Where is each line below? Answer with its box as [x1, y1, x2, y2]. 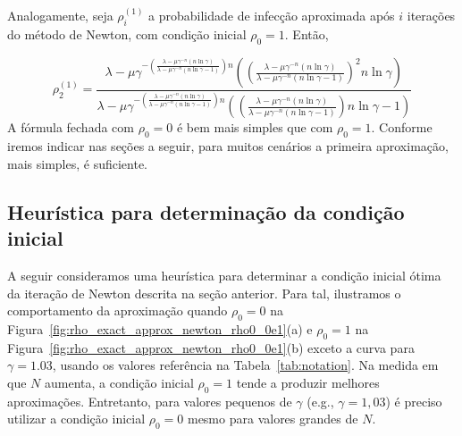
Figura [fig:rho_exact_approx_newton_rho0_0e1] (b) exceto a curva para [7, 338, 415, 356]
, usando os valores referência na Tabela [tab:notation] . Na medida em [52, 356, 439, 374]
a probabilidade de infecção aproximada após [148, 6, 395, 25]
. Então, [284, 25, 329, 44]
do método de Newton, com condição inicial [7, 25, 247, 44]
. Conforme [371, 118, 433, 137]
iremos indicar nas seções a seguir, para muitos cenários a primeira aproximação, [7, 137, 449, 155]
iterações [407, 6, 456, 25]
